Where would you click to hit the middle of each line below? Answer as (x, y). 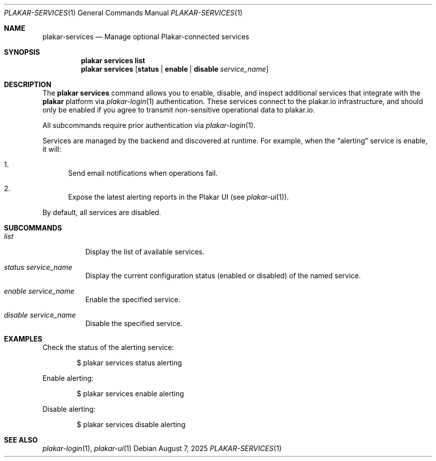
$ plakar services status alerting (129, 363)
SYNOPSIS (22, 52)
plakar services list (113, 60)
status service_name (38, 267)
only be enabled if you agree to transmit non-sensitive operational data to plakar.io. (179, 110)
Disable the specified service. (134, 323)
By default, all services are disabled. (102, 212)
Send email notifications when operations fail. (143, 173)
